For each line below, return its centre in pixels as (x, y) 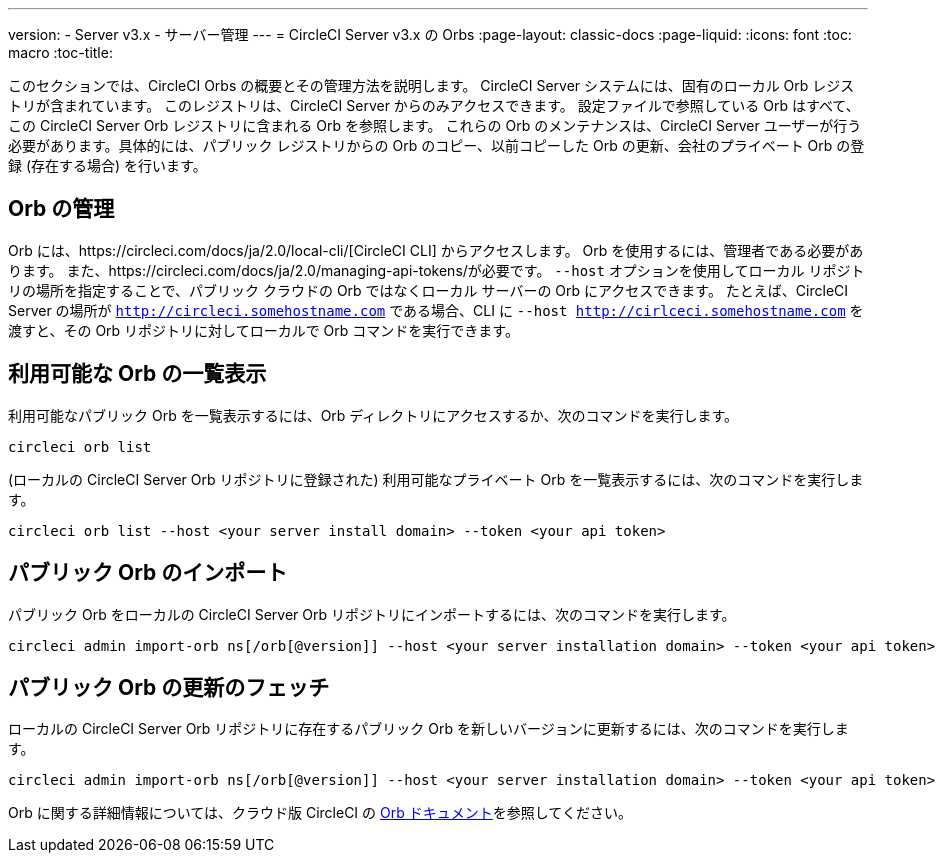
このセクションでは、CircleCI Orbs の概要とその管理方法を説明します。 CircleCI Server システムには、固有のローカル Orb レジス (431, 85)
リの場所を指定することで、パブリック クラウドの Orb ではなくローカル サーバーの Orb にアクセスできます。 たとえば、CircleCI (428, 290)
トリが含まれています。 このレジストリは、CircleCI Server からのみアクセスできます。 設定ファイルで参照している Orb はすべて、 (434, 105)
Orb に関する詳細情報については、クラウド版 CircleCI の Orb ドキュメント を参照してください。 (320, 813)
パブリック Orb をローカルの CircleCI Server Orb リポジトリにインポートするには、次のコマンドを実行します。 (372, 614)
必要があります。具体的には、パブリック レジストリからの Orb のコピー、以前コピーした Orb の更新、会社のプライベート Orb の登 (436, 145)
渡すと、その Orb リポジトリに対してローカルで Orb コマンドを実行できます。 (263, 330)
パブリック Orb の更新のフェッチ (169, 687)
